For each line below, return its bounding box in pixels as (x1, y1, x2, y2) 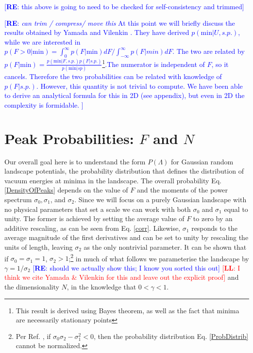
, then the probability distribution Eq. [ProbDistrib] (93, 331, 249, 341)
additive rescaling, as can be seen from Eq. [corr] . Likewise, (4, 223, 181, 233)
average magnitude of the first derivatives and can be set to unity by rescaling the (4, 232, 249, 242)
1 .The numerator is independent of (102, 58, 205, 69)
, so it (211, 59, 229, 69)
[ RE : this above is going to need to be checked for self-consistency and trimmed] (4, 1, 244, 11)
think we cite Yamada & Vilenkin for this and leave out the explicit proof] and (4, 272, 239, 282)
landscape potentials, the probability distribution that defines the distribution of (4, 166, 244, 176)
